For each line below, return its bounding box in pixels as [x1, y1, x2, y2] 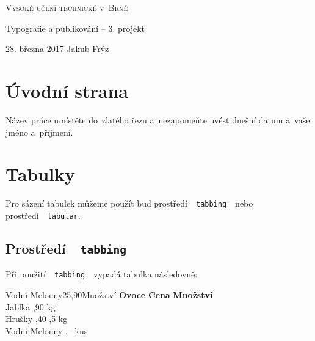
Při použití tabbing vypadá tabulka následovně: [5, 268, 198, 280]
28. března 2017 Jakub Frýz [5, 42, 109, 55]
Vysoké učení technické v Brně [5, 1, 128, 13]
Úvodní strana [5, 78, 129, 103]
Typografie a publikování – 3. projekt [5, 21, 145, 34]
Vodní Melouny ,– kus [5, 324, 88, 337]
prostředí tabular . [5, 208, 81, 221]
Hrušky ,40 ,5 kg [5, 312, 68, 325]
